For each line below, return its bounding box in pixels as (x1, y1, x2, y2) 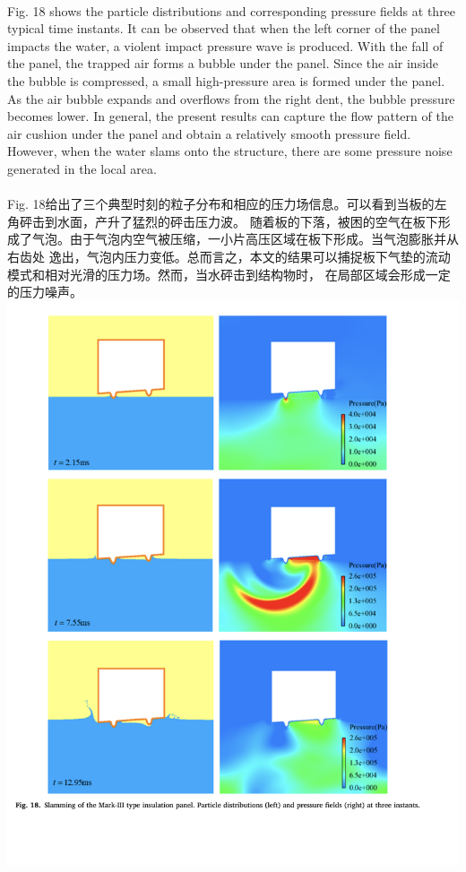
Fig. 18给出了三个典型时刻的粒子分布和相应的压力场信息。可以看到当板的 (7, 194, 435, 213)
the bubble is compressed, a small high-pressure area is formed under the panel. (7, 71, 445, 90)
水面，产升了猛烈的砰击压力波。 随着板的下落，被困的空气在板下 (56, 212, 438, 230)
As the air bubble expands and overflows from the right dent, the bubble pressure (7, 89, 455, 108)
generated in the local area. (7, 159, 157, 177)
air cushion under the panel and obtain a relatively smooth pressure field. (7, 124, 411, 142)
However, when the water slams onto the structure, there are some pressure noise (7, 142, 453, 160)
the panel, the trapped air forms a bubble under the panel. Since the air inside (7, 54, 439, 73)
